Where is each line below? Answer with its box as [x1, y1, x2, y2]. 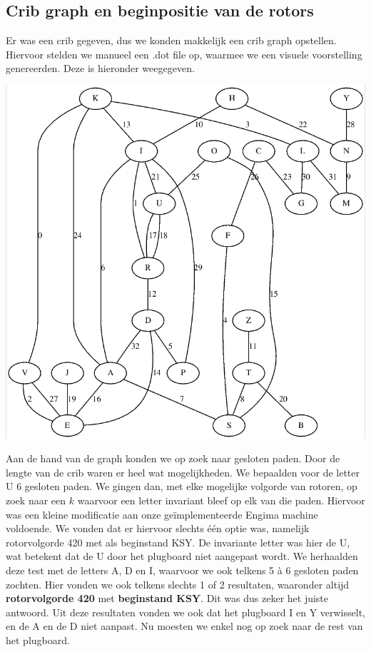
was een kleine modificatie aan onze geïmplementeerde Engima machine [6, 506, 318, 521]
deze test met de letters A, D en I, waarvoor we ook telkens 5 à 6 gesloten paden [6, 562, 359, 577]
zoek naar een [6, 492, 66, 507]
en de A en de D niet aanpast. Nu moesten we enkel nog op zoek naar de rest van [6, 618, 363, 633]
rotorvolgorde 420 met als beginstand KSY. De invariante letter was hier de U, [6, 534, 350, 549]
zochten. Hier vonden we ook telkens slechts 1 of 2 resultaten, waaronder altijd [6, 576, 350, 591]
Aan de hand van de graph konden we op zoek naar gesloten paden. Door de [6, 451, 340, 466]
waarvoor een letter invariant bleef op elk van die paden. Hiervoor [77, 492, 365, 507]
